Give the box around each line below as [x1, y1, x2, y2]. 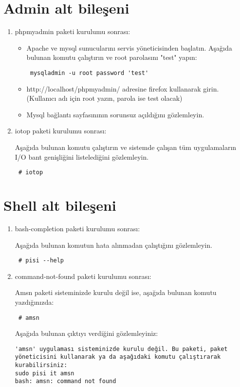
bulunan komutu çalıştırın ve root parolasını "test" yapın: [26, 52, 197, 62]
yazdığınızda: [15, 296, 54, 307]
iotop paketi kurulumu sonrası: [15, 126, 107, 136]
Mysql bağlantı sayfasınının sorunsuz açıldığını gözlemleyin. [26, 109, 204, 119]
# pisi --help [18, 257, 64, 264]
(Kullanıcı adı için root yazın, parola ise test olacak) [26, 93, 183, 103]
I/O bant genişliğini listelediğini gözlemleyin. [15, 151, 149, 162]
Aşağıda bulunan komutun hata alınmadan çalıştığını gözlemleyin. [15, 240, 212, 250]
